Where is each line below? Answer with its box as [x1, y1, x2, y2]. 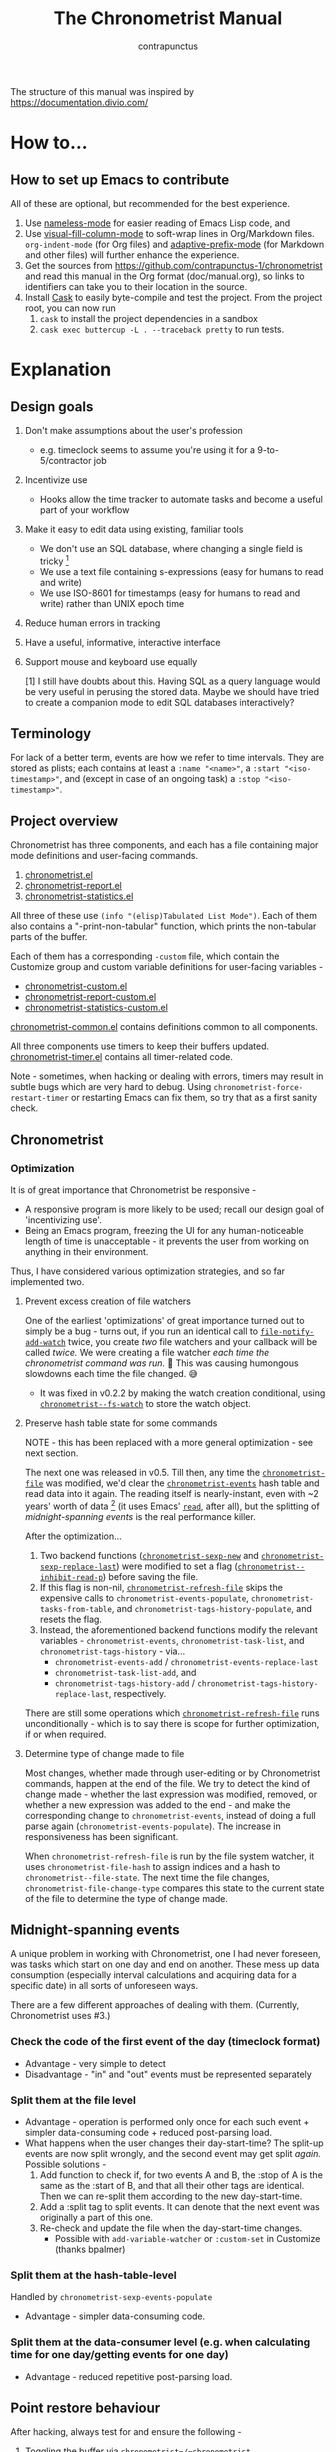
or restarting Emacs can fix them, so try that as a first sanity [71, 1092, 318, 1104]
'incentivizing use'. [24, 1213, 102, 1226]
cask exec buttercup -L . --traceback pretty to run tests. [39, 323, 285, 335]
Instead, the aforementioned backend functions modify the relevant [39, 1623, 318, 1636]
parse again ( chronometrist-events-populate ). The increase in [24, 1820, 282, 1832]
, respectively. [108, 1687, 167, 1699]
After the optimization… [24, 1530, 122, 1542]
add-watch [24, 1337, 67, 1347]
